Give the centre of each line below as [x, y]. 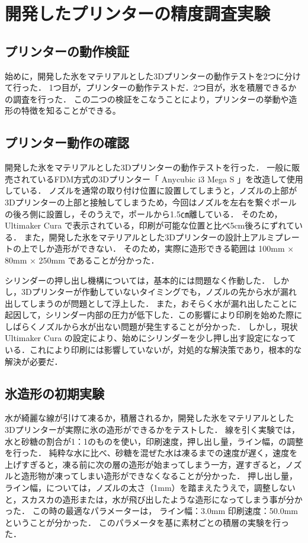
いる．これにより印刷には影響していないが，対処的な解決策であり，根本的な [153, 350]
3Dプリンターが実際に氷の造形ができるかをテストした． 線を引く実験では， [153, 430]
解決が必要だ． [34, 361]
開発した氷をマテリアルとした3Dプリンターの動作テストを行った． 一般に [148, 167]
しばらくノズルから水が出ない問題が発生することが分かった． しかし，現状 [151, 326]
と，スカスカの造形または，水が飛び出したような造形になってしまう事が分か [154, 499]
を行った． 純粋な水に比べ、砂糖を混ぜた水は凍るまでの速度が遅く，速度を [151, 453]
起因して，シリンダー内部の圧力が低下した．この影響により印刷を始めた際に [154, 315]
